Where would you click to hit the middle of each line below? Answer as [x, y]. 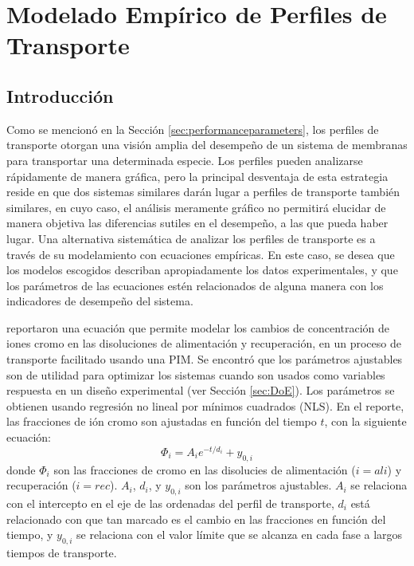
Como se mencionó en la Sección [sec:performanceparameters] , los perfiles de [193, 129]
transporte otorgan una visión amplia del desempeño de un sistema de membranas [207, 145]
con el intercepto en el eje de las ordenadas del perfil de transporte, [170, 503]
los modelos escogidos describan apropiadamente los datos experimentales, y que [202, 270]
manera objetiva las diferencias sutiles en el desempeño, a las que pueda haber [197, 223]
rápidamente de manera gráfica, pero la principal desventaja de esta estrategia [197, 176]
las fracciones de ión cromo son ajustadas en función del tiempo [162, 421]
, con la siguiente [365, 421]
